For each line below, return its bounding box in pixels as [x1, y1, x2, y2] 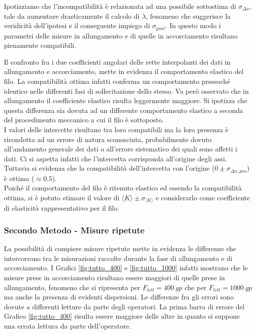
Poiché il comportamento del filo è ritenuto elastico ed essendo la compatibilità [4, 183, 242, 193]
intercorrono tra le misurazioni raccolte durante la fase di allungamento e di [4, 253, 232, 263]
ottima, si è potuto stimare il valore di [4, 192, 120, 202]
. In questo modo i [165, 20, 221, 31]
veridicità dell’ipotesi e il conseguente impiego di [4, 20, 150, 31]
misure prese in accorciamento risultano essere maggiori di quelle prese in [4, 272, 225, 283]
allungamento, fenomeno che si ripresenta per [4, 282, 140, 292]
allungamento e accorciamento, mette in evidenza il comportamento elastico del [4, 66, 244, 76]
